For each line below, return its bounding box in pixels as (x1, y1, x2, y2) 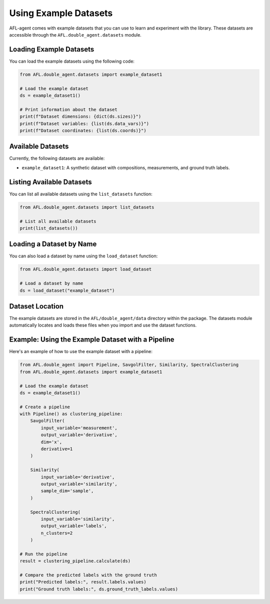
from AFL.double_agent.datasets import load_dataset (19, 266, 152, 272)
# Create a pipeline (19, 404, 70, 410)
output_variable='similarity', (40, 481, 117, 487)
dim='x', (40, 439, 62, 445)
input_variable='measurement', (40, 425, 117, 431)
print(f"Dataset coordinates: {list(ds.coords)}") (19, 128, 147, 133)
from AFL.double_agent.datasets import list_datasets (19, 204, 154, 210)
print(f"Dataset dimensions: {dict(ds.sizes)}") (19, 114, 141, 120)
